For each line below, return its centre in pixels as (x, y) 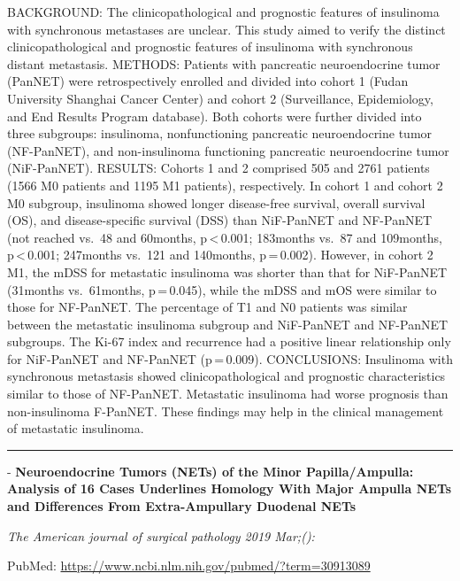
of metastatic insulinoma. (76, 428)
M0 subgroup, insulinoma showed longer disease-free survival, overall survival (216, 202)
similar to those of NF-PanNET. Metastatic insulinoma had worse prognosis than (228, 394)
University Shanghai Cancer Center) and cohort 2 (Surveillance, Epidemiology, (220, 98)
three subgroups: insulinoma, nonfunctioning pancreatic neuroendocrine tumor (220, 133)
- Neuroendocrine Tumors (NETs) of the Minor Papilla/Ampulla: (211, 471)
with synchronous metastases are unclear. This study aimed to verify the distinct (226, 29)
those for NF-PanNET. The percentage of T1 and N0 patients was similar (207, 307)
